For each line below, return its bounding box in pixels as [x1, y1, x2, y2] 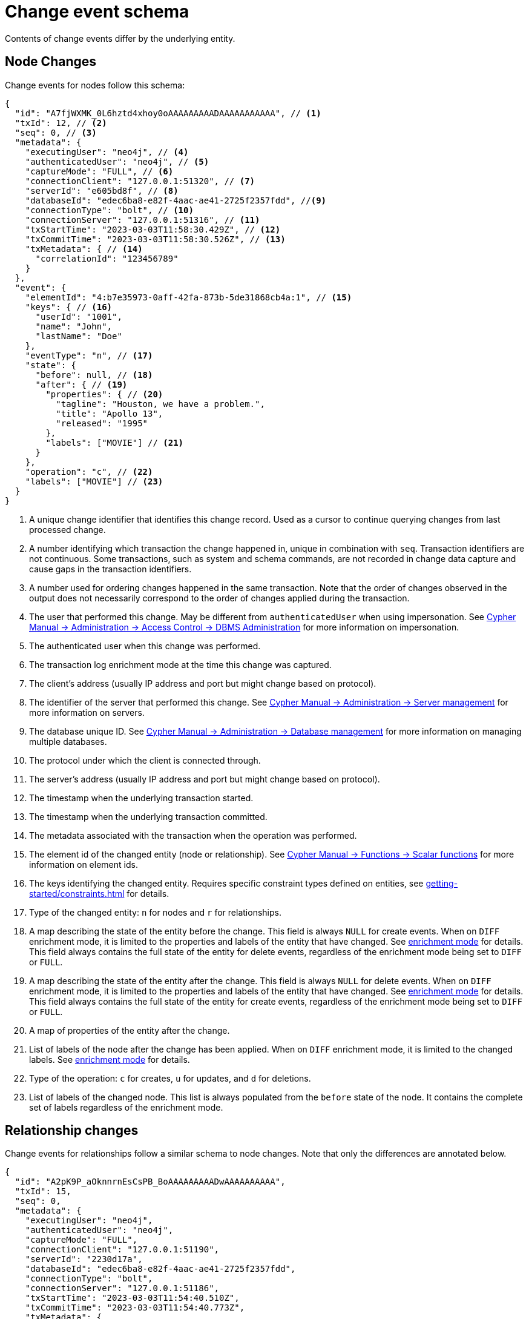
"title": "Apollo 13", [56, 408, 163, 418]
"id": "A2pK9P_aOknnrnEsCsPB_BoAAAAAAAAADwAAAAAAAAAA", [15, 1177, 286, 1187]
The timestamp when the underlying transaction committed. [29, 811, 268, 822]
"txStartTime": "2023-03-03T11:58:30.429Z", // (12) [25, 224, 281, 234]
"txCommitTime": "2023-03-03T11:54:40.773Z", [25, 1303, 245, 1313]
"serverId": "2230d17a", [25, 1254, 143, 1264]
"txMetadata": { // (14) [25, 243, 143, 254]
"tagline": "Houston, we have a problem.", [56, 398, 265, 409]
